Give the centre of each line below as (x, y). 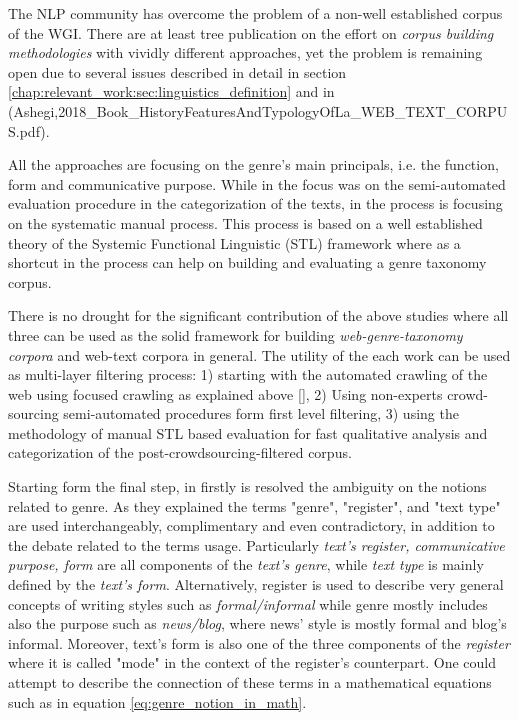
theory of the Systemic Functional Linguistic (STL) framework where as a (234, 242)
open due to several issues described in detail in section (177, 71)
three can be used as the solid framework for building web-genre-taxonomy (235, 334)
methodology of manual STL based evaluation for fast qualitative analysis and (248, 432)
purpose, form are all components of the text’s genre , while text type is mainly (246, 564)
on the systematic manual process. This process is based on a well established (245, 222)
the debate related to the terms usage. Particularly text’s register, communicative (256, 544)
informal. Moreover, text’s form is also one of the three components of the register (259, 642)
